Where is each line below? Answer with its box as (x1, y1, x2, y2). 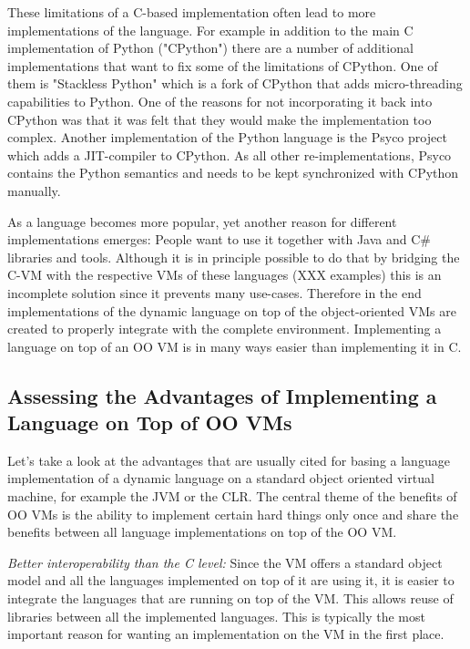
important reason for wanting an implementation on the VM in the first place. (7, 624, 444, 644)
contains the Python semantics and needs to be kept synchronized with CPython (7, 163, 459, 182)
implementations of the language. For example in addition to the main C (7, 20, 414, 39)
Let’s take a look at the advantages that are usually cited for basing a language (7, 450, 450, 469)
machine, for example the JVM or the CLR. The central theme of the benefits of (7, 487, 457, 506)
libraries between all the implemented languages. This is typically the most (7, 606, 425, 625)
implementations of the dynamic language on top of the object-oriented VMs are (7, 301, 456, 320)
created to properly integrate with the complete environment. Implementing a (7, 319, 442, 338)
